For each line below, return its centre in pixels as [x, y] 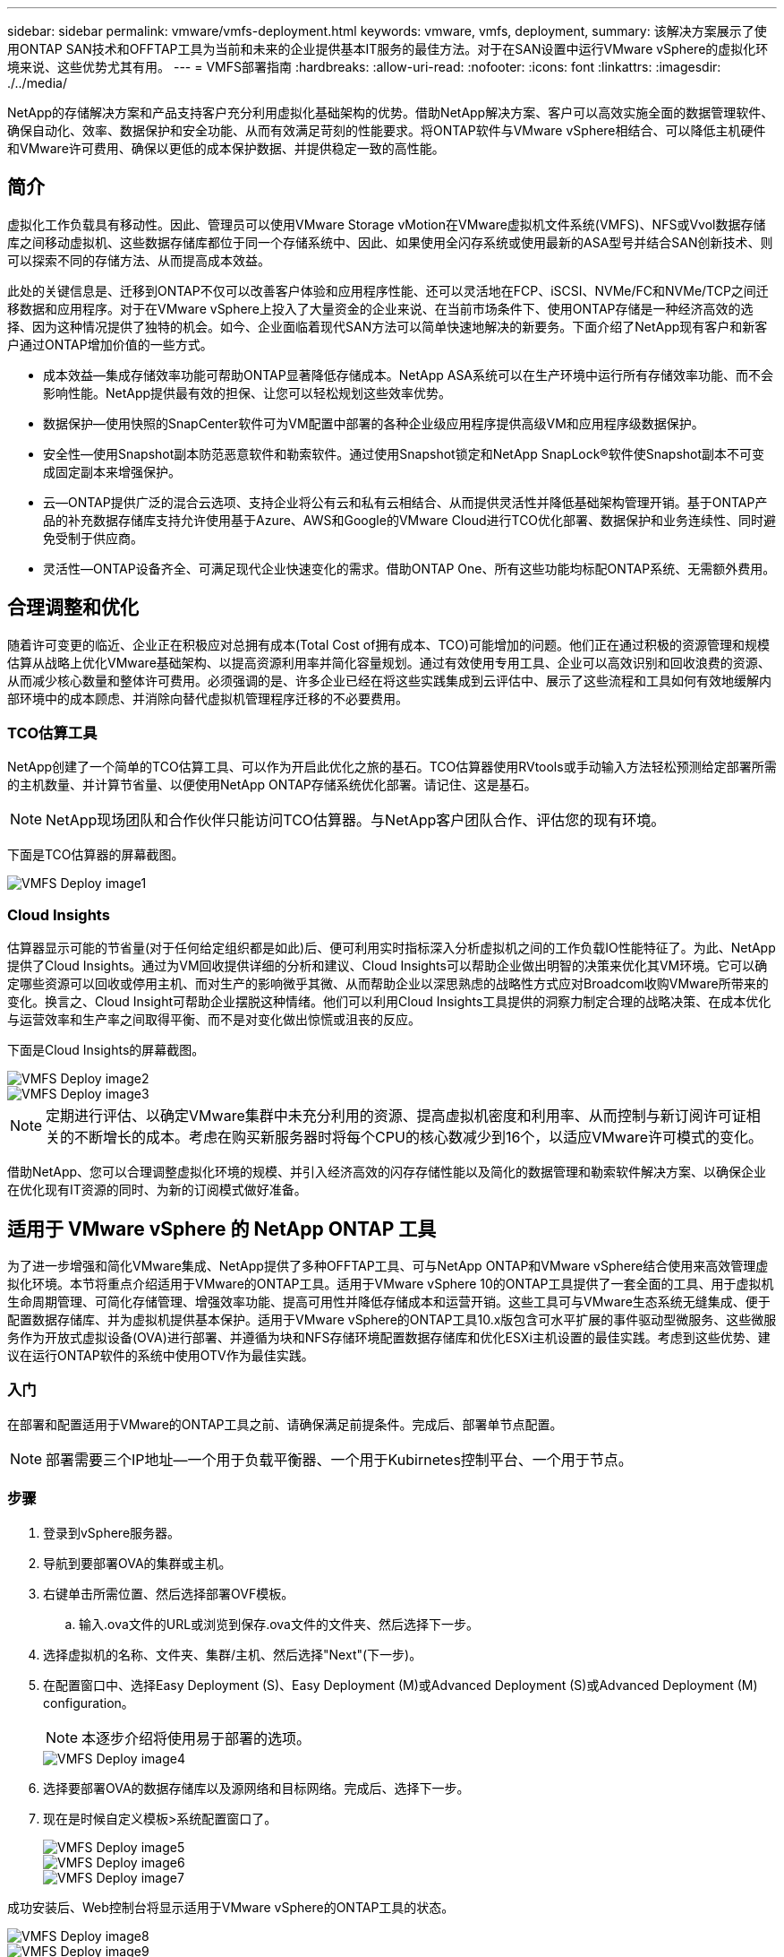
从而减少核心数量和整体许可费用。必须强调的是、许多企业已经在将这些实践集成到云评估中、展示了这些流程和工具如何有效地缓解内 [389, 680]
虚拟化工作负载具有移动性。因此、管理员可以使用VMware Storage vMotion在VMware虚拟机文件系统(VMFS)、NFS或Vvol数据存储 [387, 224]
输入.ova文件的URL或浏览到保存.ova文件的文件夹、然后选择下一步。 [279, 1624]
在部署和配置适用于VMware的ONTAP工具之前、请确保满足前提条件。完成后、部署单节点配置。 [285, 1424]
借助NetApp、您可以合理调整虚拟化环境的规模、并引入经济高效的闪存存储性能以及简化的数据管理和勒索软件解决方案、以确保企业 [387, 1172]
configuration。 [89, 1703]
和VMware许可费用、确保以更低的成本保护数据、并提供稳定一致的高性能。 [226, 148]
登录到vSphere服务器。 [112, 1532]
